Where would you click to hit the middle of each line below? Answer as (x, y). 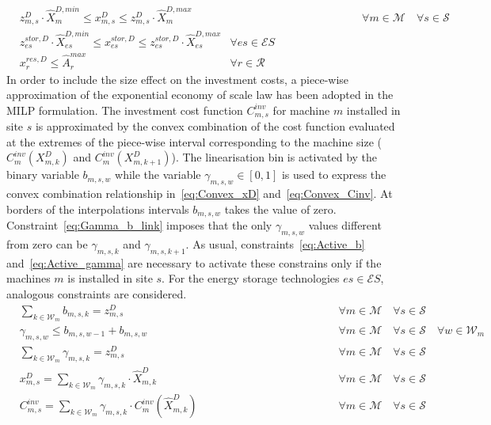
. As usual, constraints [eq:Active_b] (275, 244)
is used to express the (334, 175)
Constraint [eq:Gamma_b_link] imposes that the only (139, 225)
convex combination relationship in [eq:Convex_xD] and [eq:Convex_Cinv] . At (200, 194)
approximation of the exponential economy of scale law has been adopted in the (200, 95)
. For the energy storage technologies (251, 278)
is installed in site (110, 278)
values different (345, 225)
